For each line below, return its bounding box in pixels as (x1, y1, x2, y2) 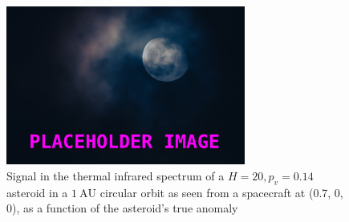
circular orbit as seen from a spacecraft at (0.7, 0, (99, 184, 343, 200)
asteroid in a (6, 184, 68, 200)
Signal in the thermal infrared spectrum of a (6, 167, 225, 184)
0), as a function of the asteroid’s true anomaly (6, 200, 238, 216)
